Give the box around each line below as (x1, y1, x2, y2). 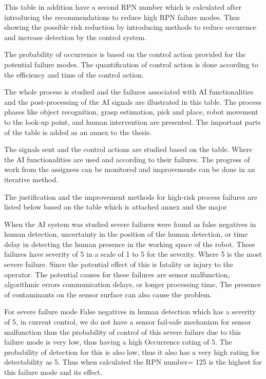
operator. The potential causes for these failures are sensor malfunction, (4, 269, 230, 279)
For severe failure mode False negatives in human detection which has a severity (4, 306, 256, 317)
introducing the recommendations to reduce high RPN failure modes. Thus (4, 11, 240, 22)
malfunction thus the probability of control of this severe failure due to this (4, 326, 241, 337)
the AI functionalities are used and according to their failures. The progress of (4, 154, 250, 164)
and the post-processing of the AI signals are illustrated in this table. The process (4, 96, 261, 107)
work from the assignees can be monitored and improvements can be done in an (4, 164, 255, 175)
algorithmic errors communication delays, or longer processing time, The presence (4, 279, 261, 290)
